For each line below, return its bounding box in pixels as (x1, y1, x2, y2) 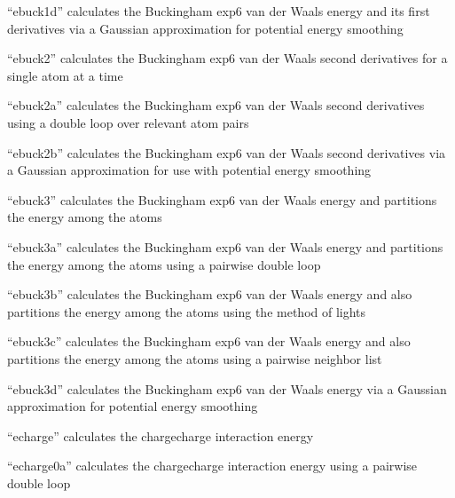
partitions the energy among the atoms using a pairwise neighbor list (7, 349, 382, 368)
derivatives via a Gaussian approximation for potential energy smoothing (7, 19, 404, 37)
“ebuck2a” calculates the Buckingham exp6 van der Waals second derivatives (7, 96, 425, 115)
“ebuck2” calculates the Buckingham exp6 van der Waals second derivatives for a (7, 49, 448, 67)
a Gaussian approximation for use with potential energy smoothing (7, 161, 372, 179)
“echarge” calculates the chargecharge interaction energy (7, 426, 314, 445)
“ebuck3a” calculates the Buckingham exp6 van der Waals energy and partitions (7, 237, 443, 256)
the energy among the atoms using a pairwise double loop (7, 255, 321, 273)
